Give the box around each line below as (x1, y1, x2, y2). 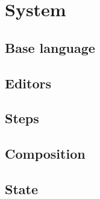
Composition (5, 144, 86, 163)
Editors (5, 73, 51, 92)
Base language (5, 38, 95, 57)
